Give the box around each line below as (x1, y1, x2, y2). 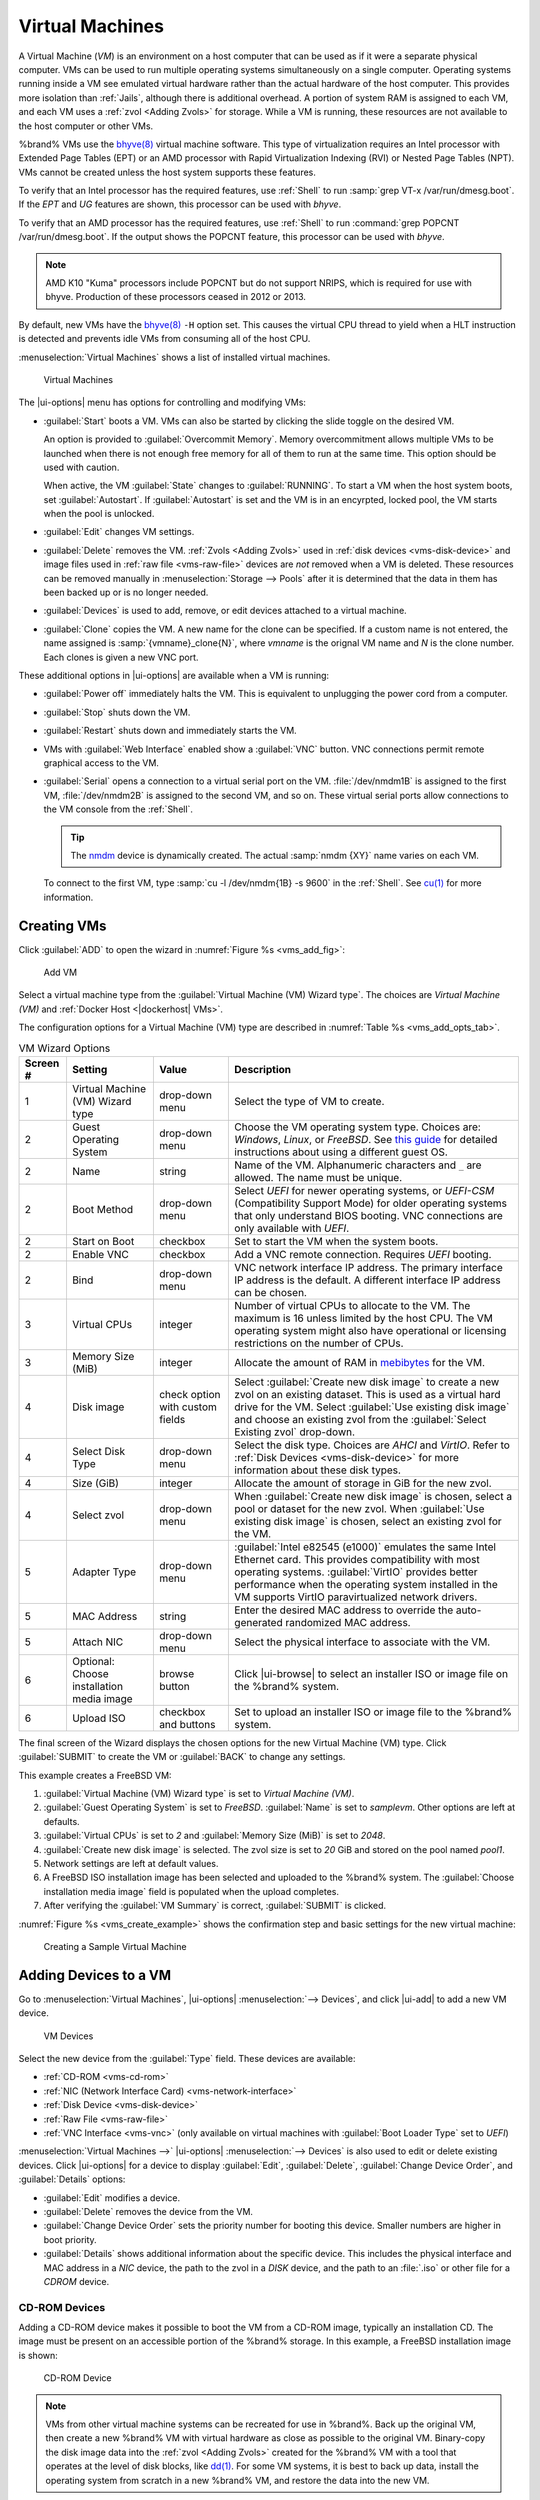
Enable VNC (71, 1247, 129, 1261)
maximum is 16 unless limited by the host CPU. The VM (234, 1311, 494, 1325)
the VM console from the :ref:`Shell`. (43, 803, 194, 815)
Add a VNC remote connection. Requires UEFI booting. (234, 1247, 492, 1261)
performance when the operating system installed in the (234, 1577, 499, 1591)
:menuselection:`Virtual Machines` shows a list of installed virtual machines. (18, 351, 331, 363)
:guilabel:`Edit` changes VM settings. (43, 526, 195, 538)
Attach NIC (71, 1635, 124, 1649)
